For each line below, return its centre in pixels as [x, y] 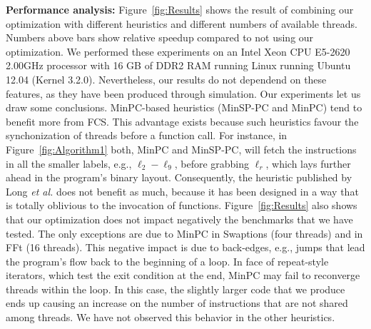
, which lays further [308, 163]
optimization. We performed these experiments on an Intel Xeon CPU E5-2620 [178, 51]
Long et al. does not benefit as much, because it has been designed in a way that [182, 191]
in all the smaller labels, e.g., [69, 163]
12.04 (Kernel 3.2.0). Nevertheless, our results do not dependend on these [166, 79]
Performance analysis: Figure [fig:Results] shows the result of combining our [180, 9]
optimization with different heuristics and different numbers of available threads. [182, 23]
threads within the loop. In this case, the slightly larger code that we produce [176, 289]
